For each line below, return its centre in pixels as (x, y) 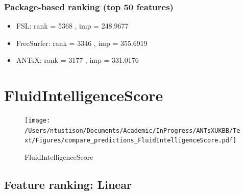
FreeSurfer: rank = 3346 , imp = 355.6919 (82, 43)
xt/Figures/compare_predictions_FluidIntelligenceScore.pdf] (131, 141)
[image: (38, 121)
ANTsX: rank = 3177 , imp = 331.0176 (77, 60)
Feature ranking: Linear (68, 185)
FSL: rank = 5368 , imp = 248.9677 (72, 26)
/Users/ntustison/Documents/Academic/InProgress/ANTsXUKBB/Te (132, 130)
